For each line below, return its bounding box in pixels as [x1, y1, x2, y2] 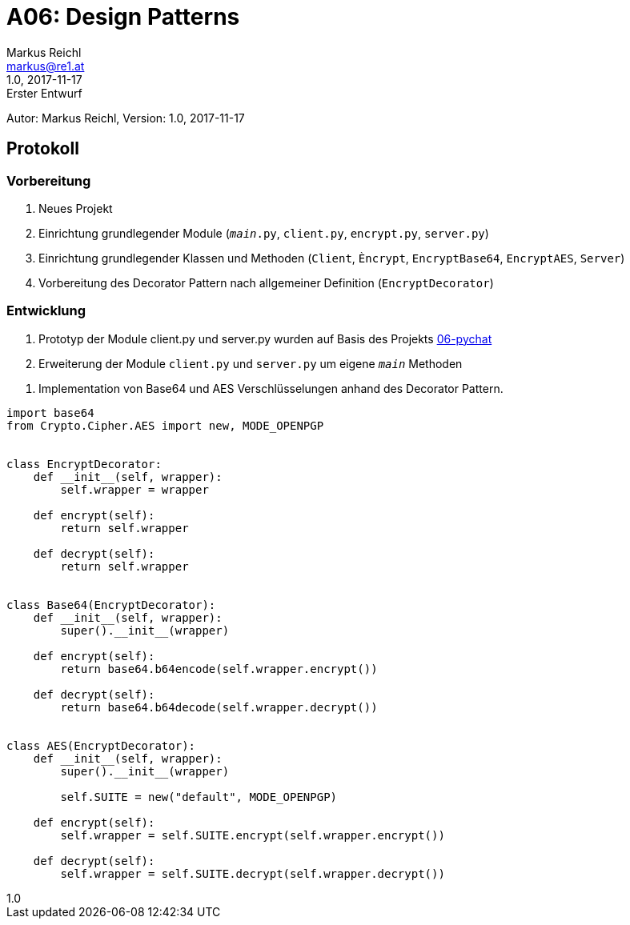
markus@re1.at [6, 58, 85, 73]
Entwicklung [6, 302, 86, 319]
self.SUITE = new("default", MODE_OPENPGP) [60, 790, 338, 803]
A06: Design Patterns [6, 3, 240, 30]
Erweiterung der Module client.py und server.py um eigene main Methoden [38, 356, 463, 370]
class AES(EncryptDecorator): [6, 739, 196, 752]
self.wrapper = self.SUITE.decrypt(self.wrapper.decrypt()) [60, 867, 445, 880]
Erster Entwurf [6, 86, 82, 100]
